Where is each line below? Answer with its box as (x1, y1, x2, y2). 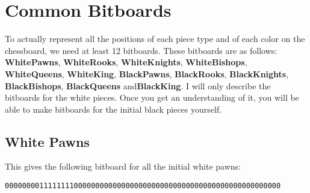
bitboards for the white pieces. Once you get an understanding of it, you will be (5, 91, 299, 104)
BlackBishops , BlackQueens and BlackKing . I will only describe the (5, 79, 271, 92)
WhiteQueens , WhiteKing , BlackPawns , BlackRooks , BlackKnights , (5, 67, 289, 80)
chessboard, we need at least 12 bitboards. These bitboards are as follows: (5, 44, 277, 56)
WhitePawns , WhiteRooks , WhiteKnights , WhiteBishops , (5, 56, 247, 68)
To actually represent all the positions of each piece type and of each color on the (5, 32, 305, 45)
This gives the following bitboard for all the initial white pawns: (5, 160, 241, 173)
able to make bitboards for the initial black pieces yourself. (5, 102, 222, 115)
